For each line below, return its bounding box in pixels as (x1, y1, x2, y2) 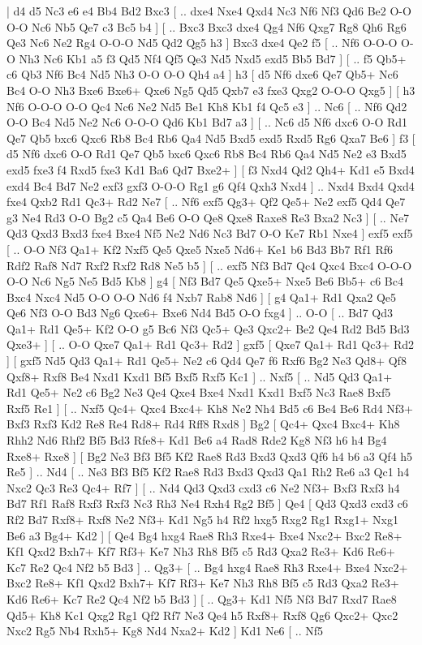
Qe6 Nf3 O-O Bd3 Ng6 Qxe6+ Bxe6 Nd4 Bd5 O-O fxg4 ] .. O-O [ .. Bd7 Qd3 (6, 304, 393, 321)
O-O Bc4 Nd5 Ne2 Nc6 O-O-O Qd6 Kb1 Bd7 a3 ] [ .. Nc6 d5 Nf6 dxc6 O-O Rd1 (6, 114, 408, 131)
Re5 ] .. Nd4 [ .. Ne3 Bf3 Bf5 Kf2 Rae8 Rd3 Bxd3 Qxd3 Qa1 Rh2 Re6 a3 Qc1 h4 (6, 463, 410, 480)
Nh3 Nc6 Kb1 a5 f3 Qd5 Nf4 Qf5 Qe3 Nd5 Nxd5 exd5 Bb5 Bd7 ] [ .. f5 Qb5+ (19, 49, 407, 67)
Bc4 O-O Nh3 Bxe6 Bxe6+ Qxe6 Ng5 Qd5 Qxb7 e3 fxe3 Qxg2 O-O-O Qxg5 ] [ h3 (6, 81, 416, 98)
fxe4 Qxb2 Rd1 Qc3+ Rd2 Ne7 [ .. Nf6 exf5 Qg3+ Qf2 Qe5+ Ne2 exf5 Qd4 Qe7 (6, 193, 406, 210)
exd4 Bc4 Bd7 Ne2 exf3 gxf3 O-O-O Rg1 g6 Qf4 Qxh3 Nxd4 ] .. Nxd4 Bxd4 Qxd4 (6, 177, 415, 194)
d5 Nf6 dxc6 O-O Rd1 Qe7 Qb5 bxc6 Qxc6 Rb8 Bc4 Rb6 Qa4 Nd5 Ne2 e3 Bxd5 (6, 145, 407, 162)
